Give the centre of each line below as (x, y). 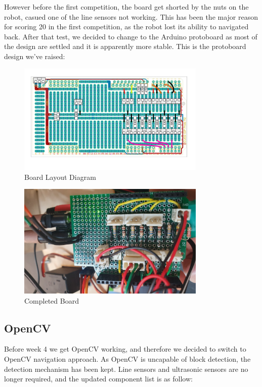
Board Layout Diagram (60, 177)
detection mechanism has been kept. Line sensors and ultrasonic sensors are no (126, 369)
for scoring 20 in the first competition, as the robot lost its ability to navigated (126, 27)
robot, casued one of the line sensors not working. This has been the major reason (131, 16)
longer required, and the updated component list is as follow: (98, 379)
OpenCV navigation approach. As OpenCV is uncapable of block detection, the (127, 359)
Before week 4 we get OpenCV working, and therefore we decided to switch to (125, 349)
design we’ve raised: (35, 56)
